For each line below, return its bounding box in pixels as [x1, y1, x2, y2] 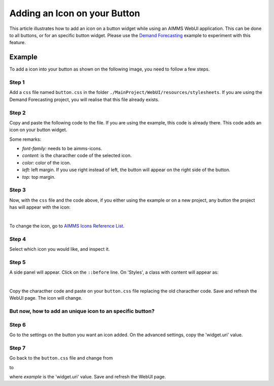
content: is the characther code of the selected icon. [22, 152, 132, 158]
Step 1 [9, 79, 25, 86]
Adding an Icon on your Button [9, 8, 141, 19]
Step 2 [9, 109, 26, 116]
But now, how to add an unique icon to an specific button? [9, 308, 155, 315]
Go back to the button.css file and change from [9, 355, 113, 361]
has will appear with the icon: [9, 204, 71, 210]
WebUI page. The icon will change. [9, 295, 83, 301]
